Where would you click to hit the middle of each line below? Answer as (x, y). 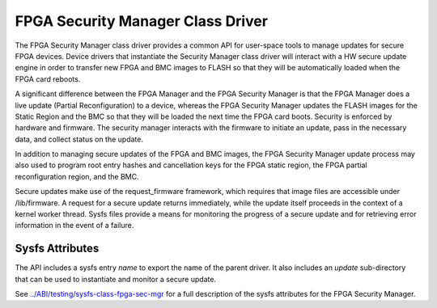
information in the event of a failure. (74, 226)
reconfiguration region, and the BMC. (77, 176)
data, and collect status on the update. (79, 139)
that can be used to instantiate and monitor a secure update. (116, 279)
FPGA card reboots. (48, 79)
